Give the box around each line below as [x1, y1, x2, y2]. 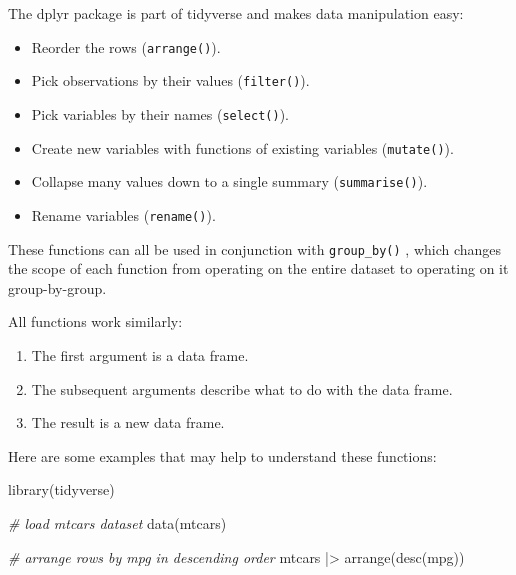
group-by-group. [8, 277, 107, 298]
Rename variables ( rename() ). [31, 204, 216, 225]
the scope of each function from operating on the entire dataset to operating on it [8, 258, 509, 279]
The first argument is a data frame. [31, 344, 249, 365]
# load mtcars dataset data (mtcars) [8, 512, 227, 533]
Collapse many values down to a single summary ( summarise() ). [31, 171, 428, 192]
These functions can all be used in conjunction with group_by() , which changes [8, 238, 502, 259]
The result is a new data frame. [31, 412, 225, 433]
